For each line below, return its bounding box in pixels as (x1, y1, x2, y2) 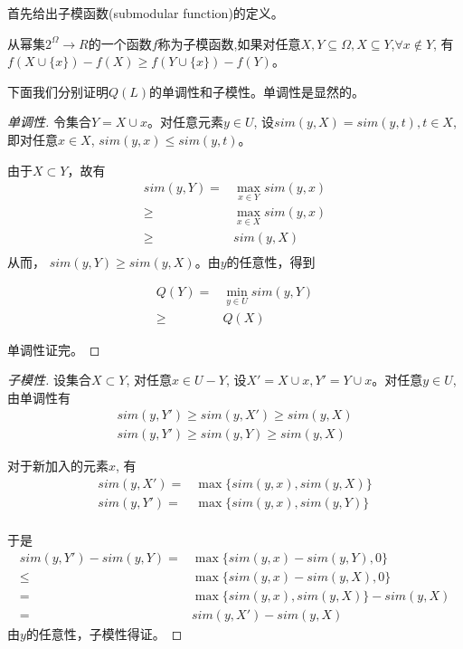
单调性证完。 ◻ (7, 339, 100, 358)
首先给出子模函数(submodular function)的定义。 (7, 4, 284, 22)
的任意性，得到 (226, 252, 316, 271)
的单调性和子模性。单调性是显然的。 (149, 81, 365, 100)
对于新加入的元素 (7, 456, 109, 475)
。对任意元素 (146, 112, 223, 131)
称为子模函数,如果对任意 (157, 33, 301, 52)
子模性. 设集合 (7, 370, 91, 389)
